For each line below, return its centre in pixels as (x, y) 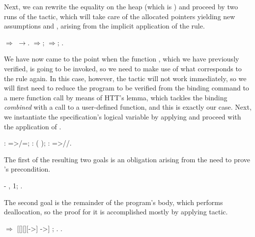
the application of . (33, 126)
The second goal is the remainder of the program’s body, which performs (113, 202)
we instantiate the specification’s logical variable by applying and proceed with (123, 116)
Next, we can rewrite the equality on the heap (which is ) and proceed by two (121, 6)
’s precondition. (27, 169)
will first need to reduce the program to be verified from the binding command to (127, 88)
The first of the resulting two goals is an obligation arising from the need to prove (127, 159)
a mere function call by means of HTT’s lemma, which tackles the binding (116, 97)
